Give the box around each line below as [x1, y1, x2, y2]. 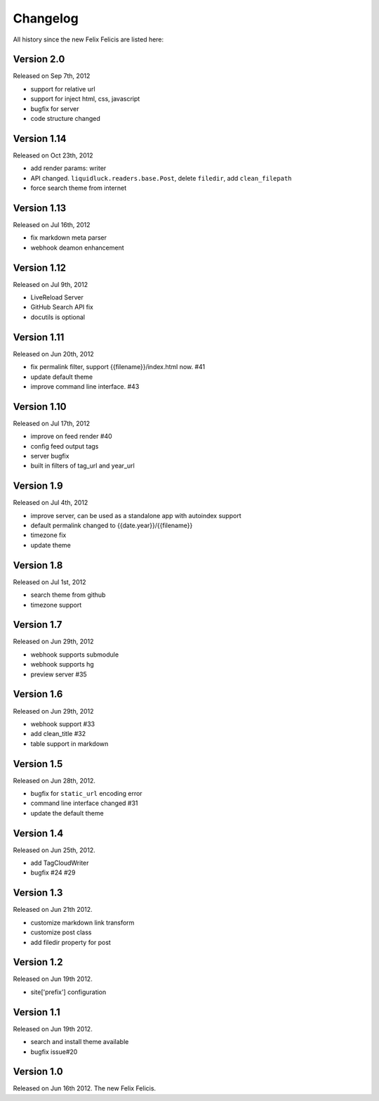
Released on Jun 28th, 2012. [13, 776, 96, 785]
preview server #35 [30, 670, 87, 678]
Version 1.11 [13, 331, 65, 343]
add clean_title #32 [30, 730, 86, 738]
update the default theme [30, 809, 105, 817]
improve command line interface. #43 [30, 382, 140, 390]
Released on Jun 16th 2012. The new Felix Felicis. [13, 1084, 157, 1093]
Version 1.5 [13, 758, 63, 770]
